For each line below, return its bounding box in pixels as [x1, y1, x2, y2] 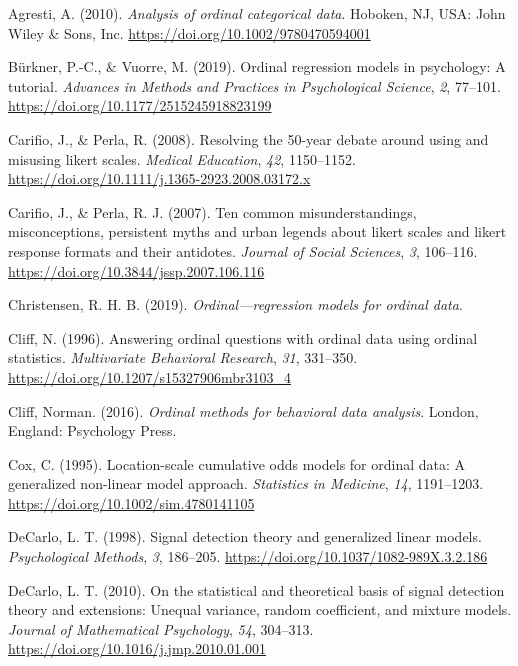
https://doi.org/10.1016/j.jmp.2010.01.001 [8, 638, 267, 659]
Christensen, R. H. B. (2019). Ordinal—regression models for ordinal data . [8, 294, 463, 315]
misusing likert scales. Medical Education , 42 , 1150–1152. [8, 148, 356, 169]
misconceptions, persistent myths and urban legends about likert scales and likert [8, 221, 507, 242]
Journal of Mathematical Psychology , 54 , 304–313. [8, 618, 314, 639]
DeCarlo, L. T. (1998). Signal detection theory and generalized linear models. [8, 526, 482, 547]
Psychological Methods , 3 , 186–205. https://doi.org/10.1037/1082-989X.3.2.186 [8, 546, 488, 567]
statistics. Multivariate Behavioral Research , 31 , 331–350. [8, 347, 358, 368]
